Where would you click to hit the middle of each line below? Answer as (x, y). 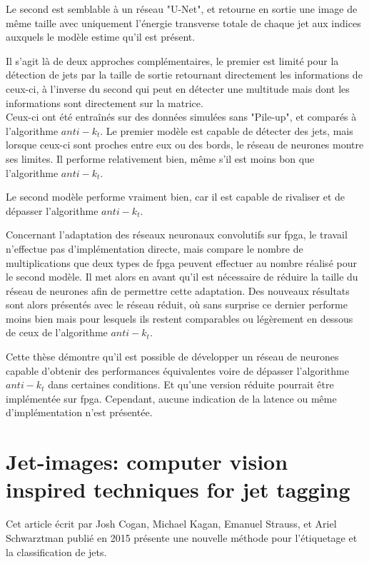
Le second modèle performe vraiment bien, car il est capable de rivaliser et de (176, 197)
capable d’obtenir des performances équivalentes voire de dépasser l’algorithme (177, 370)
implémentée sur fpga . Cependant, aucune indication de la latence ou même (171, 398)
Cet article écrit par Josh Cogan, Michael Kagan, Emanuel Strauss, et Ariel (171, 524)
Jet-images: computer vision (147, 462)
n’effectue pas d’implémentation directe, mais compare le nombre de (155, 248)
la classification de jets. (56, 552)
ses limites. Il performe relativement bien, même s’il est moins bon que (160, 158)
